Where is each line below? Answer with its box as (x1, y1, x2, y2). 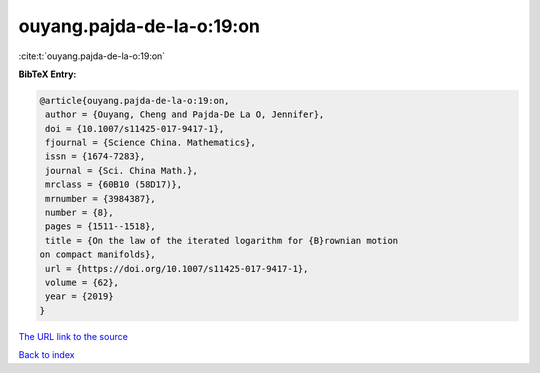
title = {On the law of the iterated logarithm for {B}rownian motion (45, 235, 399, 246)
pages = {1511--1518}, (45, 221, 157, 232)
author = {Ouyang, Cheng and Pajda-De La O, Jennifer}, (45, 109, 325, 120)
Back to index (18, 349, 75, 361)
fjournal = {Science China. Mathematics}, (45, 137, 257, 149)
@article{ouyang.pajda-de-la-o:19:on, (39, 95, 230, 106)
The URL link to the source (18, 330, 129, 342)
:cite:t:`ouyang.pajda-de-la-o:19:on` (18, 50, 166, 62)
